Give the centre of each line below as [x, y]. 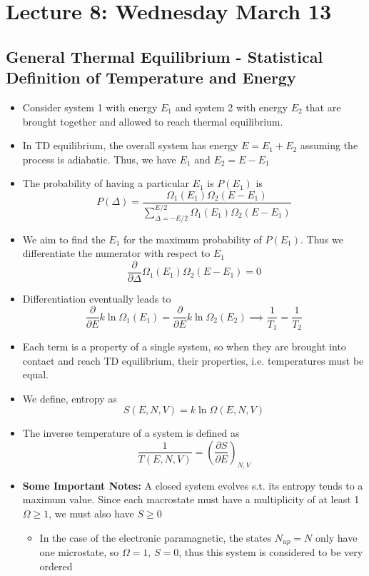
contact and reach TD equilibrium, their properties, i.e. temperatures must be [193, 360]
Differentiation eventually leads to [97, 298]
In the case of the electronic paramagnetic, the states [156, 537]
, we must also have [91, 513]
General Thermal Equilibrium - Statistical [165, 56]
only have [337, 537]
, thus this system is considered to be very [271, 552]
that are [323, 107]
